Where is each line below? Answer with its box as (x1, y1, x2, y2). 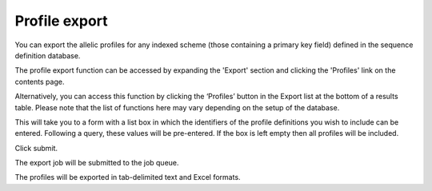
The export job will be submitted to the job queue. (14, 158, 179, 168)
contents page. (14, 77, 65, 86)
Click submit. (14, 143, 58, 153)
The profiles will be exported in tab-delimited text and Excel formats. (14, 173, 241, 182)
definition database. (14, 50, 81, 60)
